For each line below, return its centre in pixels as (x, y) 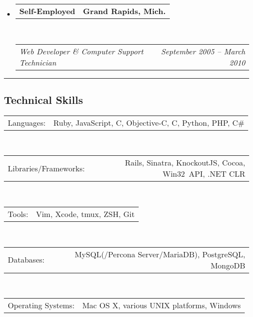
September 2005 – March (203, 51)
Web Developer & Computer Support (81, 51)
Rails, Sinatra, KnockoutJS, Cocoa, (185, 163)
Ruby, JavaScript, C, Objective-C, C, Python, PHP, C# (149, 122)
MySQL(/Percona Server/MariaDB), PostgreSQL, (160, 254)
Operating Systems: (41, 305)
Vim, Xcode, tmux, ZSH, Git (85, 214)
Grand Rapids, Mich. (124, 11)
